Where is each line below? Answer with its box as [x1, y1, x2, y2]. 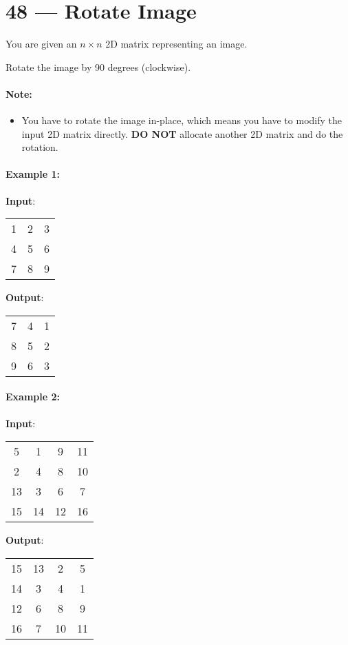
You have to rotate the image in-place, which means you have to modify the [21, 113, 342, 127]
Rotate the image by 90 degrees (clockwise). [6, 59, 191, 74]
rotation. [21, 140, 58, 154]
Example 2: [6, 389, 60, 404]
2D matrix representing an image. [105, 37, 248, 51]
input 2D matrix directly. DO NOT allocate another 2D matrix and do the [21, 126, 343, 141]
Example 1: [6, 167, 60, 181]
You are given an [6, 37, 77, 51]
